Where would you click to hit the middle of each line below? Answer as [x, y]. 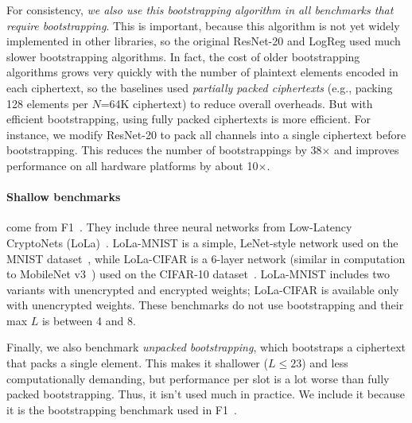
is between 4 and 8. [89, 320]
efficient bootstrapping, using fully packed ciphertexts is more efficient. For [189, 119]
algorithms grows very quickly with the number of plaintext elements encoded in [202, 72]
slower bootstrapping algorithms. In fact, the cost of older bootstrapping [183, 56]
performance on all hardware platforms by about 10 [132, 165]
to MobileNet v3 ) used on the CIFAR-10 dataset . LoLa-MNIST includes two [198, 274]
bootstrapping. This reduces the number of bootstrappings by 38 [164, 150]
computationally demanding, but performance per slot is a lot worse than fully [198, 378]
